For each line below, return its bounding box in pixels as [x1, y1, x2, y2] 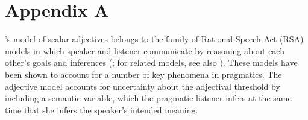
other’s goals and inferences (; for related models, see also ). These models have [5, 56, 298, 69]
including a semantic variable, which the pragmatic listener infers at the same [5, 92, 292, 104]
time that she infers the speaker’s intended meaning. [5, 103, 198, 116]
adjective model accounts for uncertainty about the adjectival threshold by [5, 80, 280, 92]
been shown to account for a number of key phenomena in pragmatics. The [5, 68, 282, 80]
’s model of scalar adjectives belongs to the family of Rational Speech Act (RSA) [5, 33, 304, 45]
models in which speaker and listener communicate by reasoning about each [5, 44, 284, 57]
